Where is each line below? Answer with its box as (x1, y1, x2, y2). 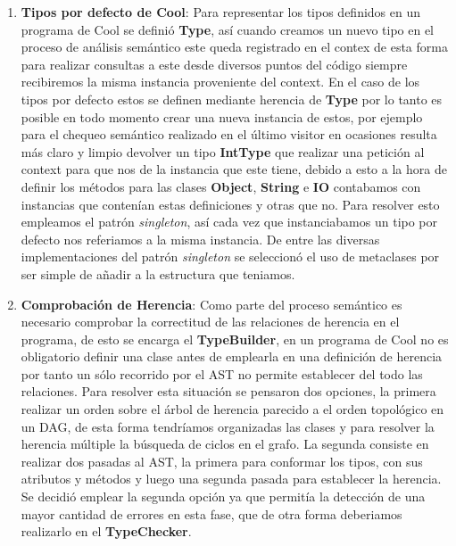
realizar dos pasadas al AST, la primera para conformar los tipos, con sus (21, 451, 423, 470)
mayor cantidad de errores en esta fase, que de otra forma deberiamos (21, 504, 402, 523)
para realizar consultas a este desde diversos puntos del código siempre (21, 54, 408, 73)
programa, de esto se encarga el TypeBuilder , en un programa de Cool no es (21, 329, 449, 348)
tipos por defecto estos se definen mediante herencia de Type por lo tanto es (21, 89, 443, 108)
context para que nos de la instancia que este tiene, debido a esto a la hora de (21, 160, 447, 178)
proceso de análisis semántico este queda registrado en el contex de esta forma (21, 37, 448, 56)
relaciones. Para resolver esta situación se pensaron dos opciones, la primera (21, 382, 436, 401)
